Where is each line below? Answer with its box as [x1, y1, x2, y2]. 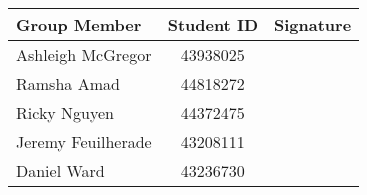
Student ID [167, 13, 258, 36]
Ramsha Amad [16, 72, 120, 95]
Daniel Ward [16, 159, 105, 182]
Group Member [16, 13, 142, 36]
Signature [274, 13, 352, 36]
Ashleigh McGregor [16, 43, 152, 66]
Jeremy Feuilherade [16, 130, 152, 153]
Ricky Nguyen [16, 101, 115, 124]
